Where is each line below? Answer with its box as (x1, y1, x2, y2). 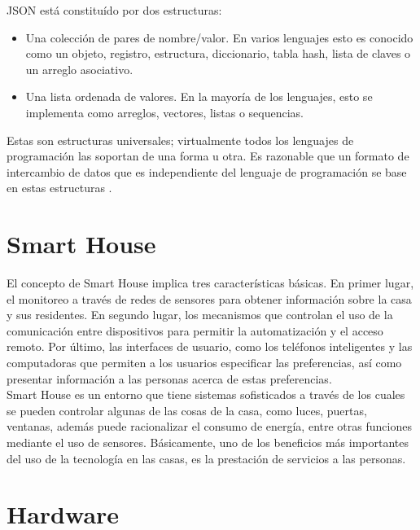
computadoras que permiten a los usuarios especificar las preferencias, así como (7, 354, 402, 371)
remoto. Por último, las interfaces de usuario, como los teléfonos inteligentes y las (7, 338, 413, 355)
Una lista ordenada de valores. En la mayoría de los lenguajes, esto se (25, 88, 373, 105)
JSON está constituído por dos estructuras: (7, 2, 222, 18)
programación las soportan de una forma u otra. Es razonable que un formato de (7, 147, 409, 164)
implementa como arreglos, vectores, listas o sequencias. (25, 103, 304, 120)
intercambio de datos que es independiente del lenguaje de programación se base (7, 163, 407, 180)
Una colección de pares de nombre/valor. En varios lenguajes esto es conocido (25, 28, 413, 46)
